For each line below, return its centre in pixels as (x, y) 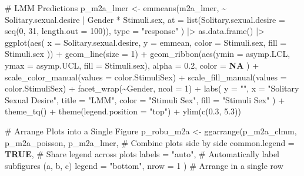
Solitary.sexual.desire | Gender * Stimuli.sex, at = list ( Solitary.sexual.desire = (145, 19)
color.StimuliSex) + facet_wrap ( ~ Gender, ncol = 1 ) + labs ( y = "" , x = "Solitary (152, 88)
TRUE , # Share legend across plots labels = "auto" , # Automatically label (142, 154)
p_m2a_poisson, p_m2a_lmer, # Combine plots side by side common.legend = (150, 142)
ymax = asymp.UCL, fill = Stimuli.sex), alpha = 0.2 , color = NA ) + (132, 65)
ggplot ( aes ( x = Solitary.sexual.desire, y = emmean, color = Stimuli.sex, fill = (146, 42)
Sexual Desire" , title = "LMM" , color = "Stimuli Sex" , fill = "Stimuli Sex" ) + (145, 99)
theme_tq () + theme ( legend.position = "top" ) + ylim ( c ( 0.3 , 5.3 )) (123, 111)
